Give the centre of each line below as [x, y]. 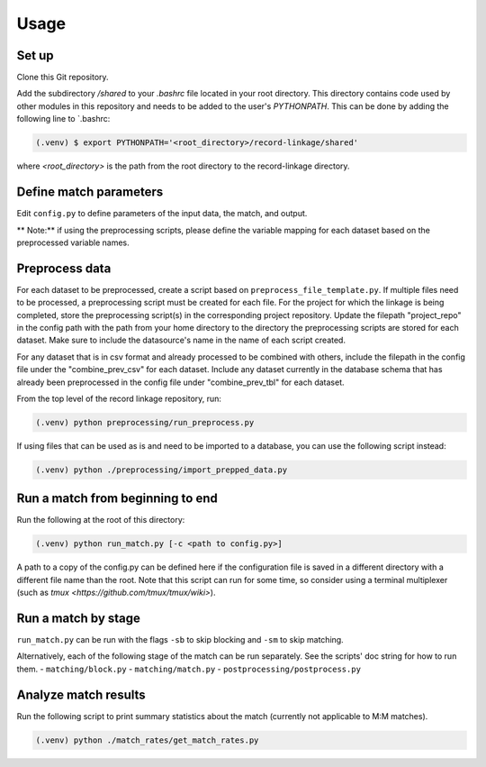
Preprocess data [64, 268]
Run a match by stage [79, 618]
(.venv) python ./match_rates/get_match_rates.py [147, 740]
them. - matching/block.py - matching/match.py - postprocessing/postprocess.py [189, 669]
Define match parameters [90, 192]
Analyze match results [81, 694]
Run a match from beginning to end [117, 499]
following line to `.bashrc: [63, 119]
